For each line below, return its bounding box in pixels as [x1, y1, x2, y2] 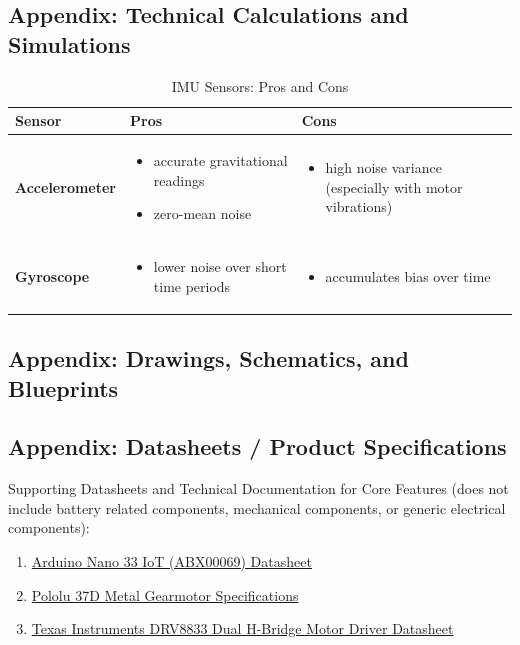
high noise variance [325, 157, 442, 178]
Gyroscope [15, 265, 90, 286]
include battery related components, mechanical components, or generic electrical [8, 497, 506, 518]
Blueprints [8, 372, 119, 403]
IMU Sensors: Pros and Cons [171, 75, 349, 96]
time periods [153, 275, 231, 296]
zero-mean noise [153, 203, 252, 224]
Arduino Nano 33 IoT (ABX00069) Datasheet [31, 550, 312, 571]
